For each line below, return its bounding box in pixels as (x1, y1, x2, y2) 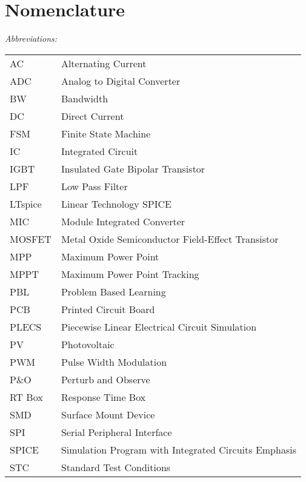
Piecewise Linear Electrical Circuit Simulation (61, 319, 257, 334)
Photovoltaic (61, 337, 115, 351)
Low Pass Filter (61, 179, 128, 193)
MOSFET (10, 231, 52, 246)
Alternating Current (61, 56, 147, 70)
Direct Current (61, 108, 124, 123)
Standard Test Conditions (61, 460, 171, 474)
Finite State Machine (61, 126, 151, 140)
